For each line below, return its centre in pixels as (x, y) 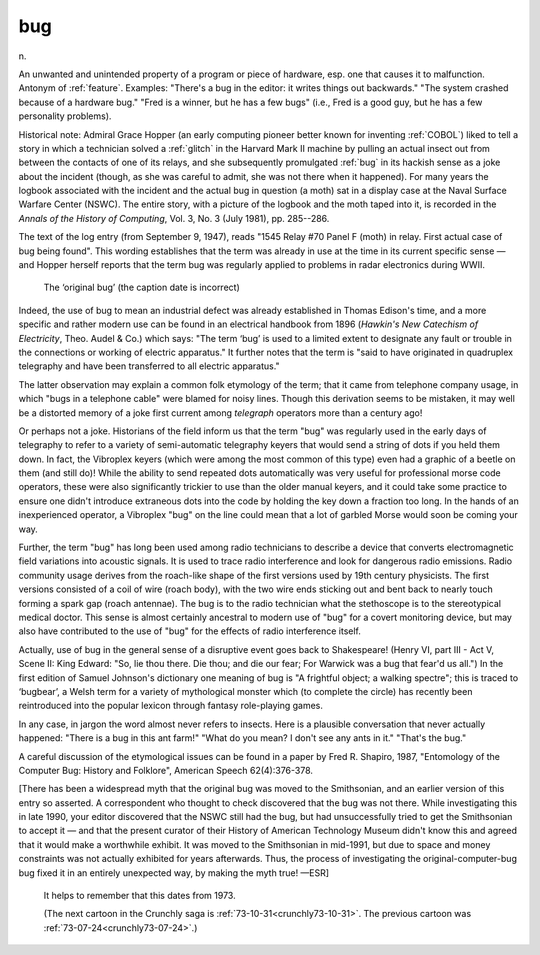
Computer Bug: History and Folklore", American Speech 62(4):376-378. (166, 770)
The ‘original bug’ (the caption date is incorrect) (141, 287)
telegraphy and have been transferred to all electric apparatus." (149, 366)
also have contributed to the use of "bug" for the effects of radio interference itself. (190, 631)
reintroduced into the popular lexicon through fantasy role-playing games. (171, 706)
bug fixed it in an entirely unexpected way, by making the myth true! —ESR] (174, 872)
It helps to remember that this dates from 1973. (139, 896)
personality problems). (65, 116)
